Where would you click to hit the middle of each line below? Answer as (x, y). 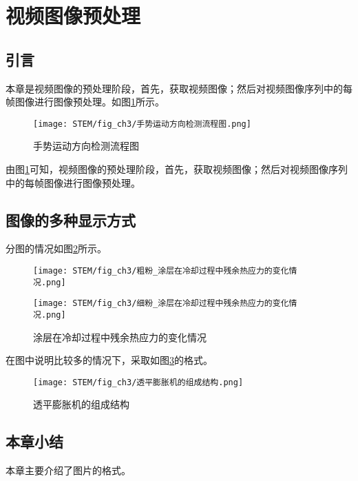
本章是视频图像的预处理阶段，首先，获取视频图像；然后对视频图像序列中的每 (179, 88)
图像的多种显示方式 (71, 219)
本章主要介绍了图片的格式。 (68, 470)
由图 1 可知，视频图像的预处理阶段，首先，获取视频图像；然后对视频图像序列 (177, 169)
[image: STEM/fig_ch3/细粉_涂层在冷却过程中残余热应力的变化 (161, 304)
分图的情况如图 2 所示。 (56, 248)
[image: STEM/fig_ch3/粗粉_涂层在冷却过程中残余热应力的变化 (161, 271)
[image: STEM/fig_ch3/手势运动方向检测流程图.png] (142, 124)
